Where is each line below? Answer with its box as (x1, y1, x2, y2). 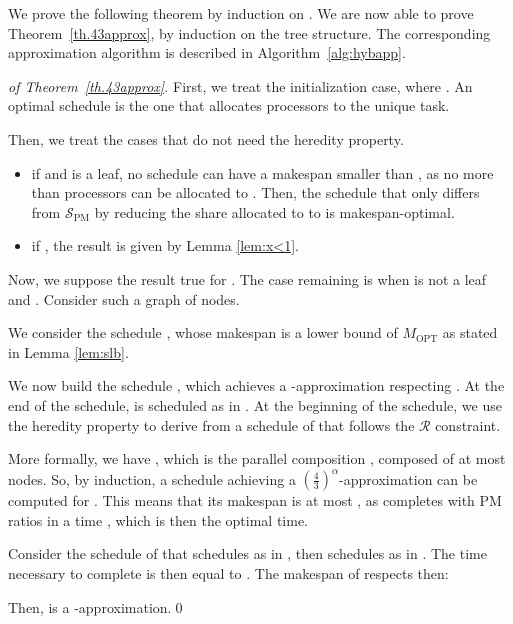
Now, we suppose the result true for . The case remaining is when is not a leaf (8, 268, 487, 289)
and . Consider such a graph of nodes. (8, 288, 240, 309)
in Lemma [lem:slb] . (8, 341, 129, 362)
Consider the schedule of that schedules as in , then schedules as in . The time (8, 543, 487, 564)
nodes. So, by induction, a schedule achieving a (8, 468, 296, 489)
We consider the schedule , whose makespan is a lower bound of (8, 322, 398, 343)
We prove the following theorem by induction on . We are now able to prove (8, 3, 474, 23)
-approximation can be (339, 468, 478, 489)
